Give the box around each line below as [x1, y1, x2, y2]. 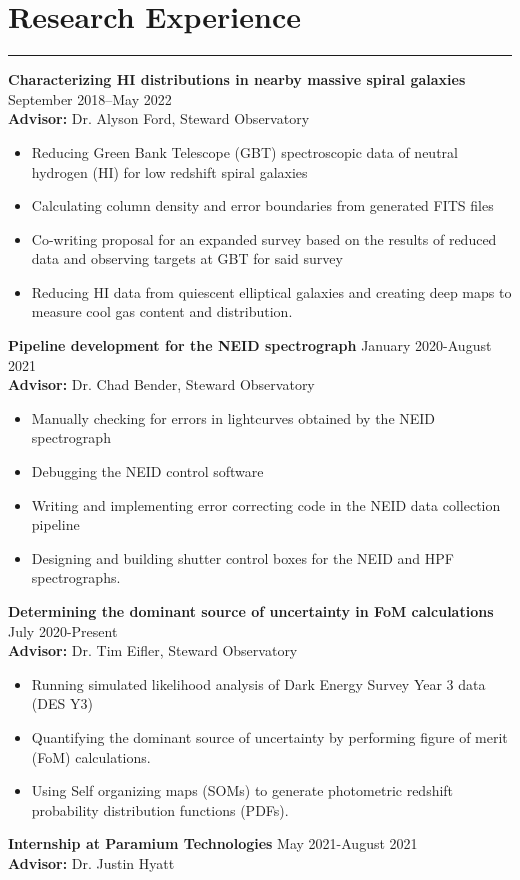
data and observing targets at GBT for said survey [31, 248, 343, 269]
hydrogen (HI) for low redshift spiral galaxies [31, 161, 308, 182]
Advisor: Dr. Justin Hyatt [8, 852, 175, 873]
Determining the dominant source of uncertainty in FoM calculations [8, 601, 494, 621]
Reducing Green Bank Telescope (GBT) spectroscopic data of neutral [31, 141, 458, 162]
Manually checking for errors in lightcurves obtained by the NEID [31, 407, 436, 428]
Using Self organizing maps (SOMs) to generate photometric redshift [31, 780, 454, 801]
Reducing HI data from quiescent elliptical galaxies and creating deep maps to [31, 281, 512, 302]
